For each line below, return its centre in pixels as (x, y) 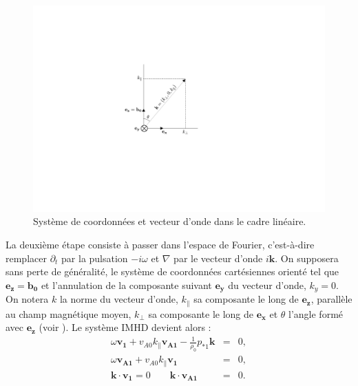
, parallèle (331, 299)
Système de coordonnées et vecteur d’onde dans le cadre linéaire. (170, 221)
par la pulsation (95, 258)
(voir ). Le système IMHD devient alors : (125, 327)
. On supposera (307, 258)
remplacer (26, 258)
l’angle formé (316, 313)
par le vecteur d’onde (218, 258)
